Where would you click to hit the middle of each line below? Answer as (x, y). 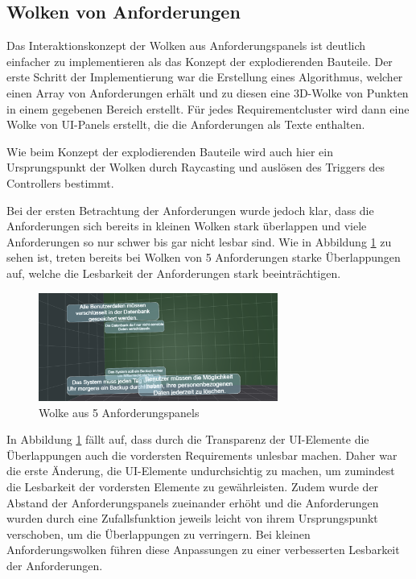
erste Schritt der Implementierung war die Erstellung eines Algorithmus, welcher (205, 77)
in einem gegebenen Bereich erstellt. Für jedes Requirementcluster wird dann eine (208, 108)
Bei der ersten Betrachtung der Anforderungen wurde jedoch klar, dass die (190, 210)
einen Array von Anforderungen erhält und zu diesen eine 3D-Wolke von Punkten (208, 92)
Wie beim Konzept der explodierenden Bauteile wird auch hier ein (170, 151)
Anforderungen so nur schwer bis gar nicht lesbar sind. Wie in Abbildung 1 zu (199, 241)
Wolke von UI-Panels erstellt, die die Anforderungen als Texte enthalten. (186, 124)
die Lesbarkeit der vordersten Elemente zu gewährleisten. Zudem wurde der (193, 486)
